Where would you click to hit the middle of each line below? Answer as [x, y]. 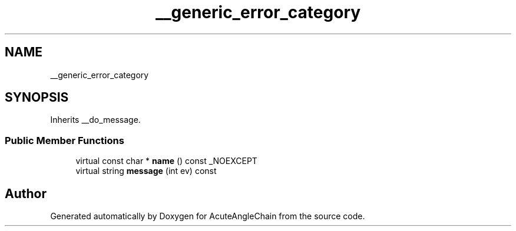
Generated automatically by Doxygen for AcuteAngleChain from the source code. [208, 216]
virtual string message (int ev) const [146, 171]
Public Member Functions [64, 140]
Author [26, 193]
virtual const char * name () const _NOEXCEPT [166, 161]
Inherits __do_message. [95, 120]
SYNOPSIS [37, 98]
